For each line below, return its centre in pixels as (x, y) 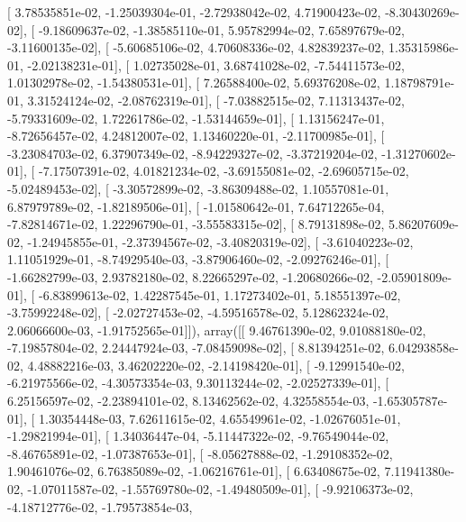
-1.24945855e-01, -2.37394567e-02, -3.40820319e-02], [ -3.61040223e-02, (220, 241)
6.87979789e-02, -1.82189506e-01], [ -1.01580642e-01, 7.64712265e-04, (196, 206)
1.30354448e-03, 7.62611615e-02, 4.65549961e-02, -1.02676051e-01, (219, 418)
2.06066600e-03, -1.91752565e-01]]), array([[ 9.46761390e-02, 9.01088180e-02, (217, 330)
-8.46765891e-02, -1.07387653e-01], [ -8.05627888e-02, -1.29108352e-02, (200, 453)
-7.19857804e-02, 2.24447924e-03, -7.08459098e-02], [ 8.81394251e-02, (196, 348)
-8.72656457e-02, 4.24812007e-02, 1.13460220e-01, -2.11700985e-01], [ (196, 136)
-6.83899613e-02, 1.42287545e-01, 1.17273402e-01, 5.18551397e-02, (219, 294)
